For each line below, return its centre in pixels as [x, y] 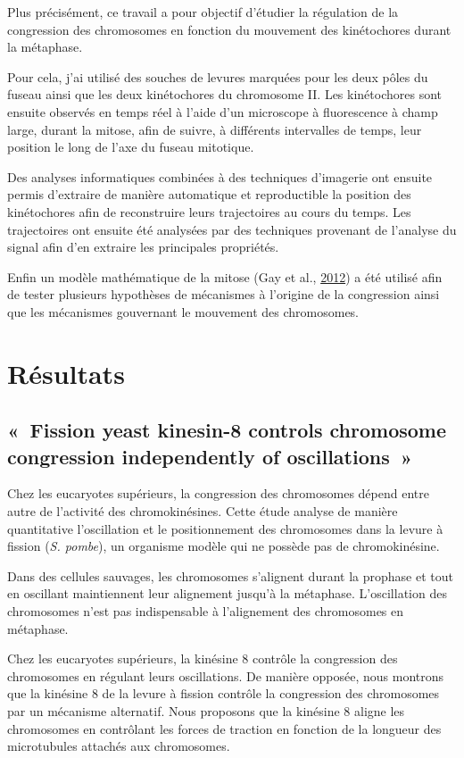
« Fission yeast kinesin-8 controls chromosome [227, 430]
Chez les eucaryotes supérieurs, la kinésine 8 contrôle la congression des [203, 658]
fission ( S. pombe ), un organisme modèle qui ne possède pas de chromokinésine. [224, 546]
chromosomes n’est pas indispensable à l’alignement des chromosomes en [206, 611]
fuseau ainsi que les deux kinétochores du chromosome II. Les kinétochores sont [224, 94]
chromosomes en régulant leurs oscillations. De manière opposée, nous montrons [226, 675]
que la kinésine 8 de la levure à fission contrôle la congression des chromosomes [224, 693]
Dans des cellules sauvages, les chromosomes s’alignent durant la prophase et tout [230, 575]
